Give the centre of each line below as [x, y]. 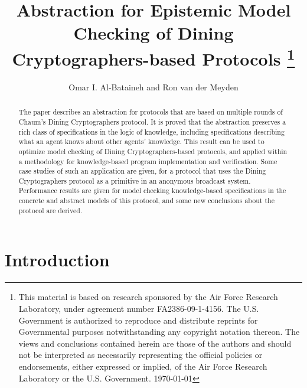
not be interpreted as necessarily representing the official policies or [141, 355]
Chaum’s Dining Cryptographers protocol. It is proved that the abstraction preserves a [152, 121]
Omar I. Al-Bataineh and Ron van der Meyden [153, 87]
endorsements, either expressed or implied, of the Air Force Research [143, 366]
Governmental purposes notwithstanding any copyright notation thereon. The [159, 332]
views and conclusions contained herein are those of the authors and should [155, 343]
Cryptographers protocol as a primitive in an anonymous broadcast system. [135, 180]
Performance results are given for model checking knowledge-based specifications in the [152, 190]
